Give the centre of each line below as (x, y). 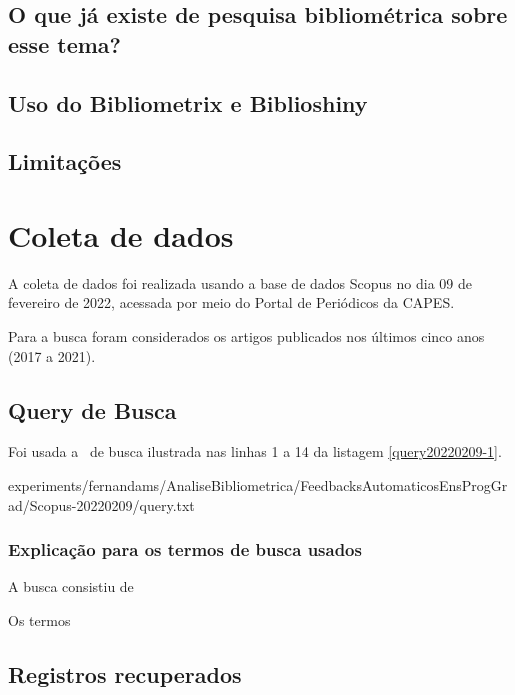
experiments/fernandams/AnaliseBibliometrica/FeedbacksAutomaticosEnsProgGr (258, 485)
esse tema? (64, 43)
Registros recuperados (125, 674)
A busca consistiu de (71, 586)
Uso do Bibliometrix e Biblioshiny (188, 102)
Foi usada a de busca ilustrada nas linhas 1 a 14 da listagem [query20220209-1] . (255, 451)
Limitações (65, 161)
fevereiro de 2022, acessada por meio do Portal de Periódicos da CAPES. (231, 302)
